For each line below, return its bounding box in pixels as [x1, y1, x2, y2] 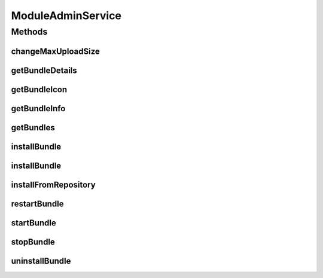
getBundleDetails [11, 65, 77, 75]
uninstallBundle [11, 256, 71, 266]
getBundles [11, 123, 55, 133]
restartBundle [11, 198, 64, 209]
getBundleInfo [11, 103, 66, 114]
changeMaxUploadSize [11, 46, 100, 56]
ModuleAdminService [11, 9, 122, 22]
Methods [11, 26, 48, 37]
